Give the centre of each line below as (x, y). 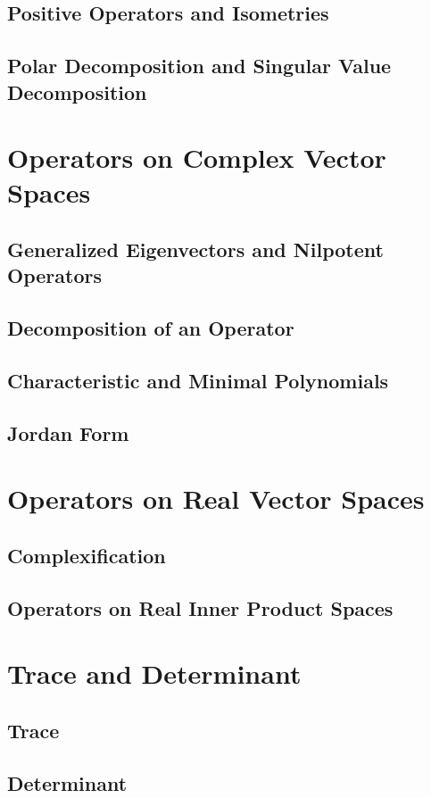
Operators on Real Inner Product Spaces (200, 607)
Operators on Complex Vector (197, 158)
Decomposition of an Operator (151, 328)
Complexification (87, 555)
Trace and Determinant (154, 673)
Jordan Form (68, 432)
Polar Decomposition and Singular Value (199, 66)
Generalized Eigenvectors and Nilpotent (195, 249)
